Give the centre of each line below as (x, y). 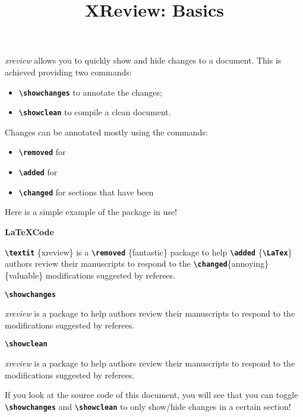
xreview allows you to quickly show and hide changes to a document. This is (143, 60)
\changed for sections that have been (86, 192)
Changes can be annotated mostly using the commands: (106, 132)
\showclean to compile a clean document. (95, 112)
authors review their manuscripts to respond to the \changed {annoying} (137, 263)
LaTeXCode (29, 232)
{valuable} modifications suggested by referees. (90, 275)
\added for (38, 172)
